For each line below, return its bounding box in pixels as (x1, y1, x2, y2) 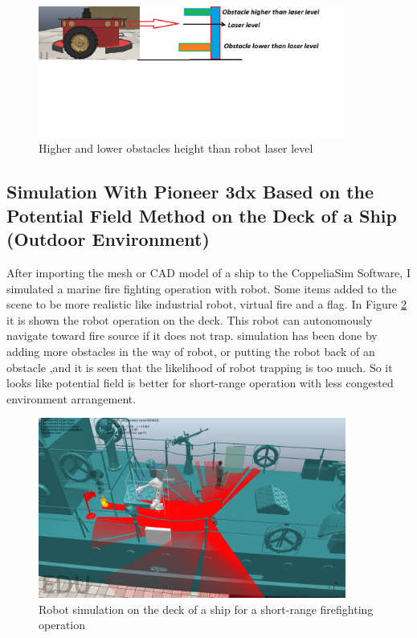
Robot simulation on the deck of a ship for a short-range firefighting (39, 600, 374, 617)
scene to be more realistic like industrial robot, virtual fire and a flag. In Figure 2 (6, 296, 407, 313)
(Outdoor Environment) (6, 227, 210, 252)
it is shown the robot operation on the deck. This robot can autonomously (6, 311, 373, 328)
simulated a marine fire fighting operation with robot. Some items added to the (6, 280, 397, 297)
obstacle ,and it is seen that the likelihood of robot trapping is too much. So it (6, 358, 393, 375)
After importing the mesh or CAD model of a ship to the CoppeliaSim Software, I (6, 264, 411, 281)
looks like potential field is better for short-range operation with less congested (6, 374, 394, 391)
